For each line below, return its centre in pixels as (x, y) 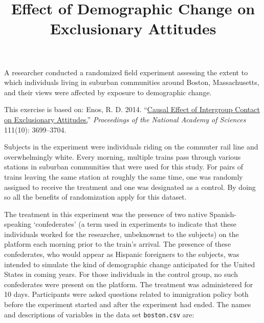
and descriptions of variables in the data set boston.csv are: (99, 314)
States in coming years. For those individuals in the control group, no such (121, 274)
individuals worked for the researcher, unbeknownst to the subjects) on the (122, 234)
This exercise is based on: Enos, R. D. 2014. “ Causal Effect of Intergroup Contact (132, 109)
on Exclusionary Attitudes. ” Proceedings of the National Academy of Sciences (125, 119)
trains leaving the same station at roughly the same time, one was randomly (124, 176)
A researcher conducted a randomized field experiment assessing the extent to (126, 72)
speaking (18, 224)
